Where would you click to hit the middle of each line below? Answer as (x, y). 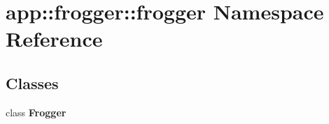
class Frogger (36, 112)
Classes (32, 83)
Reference (54, 39)
